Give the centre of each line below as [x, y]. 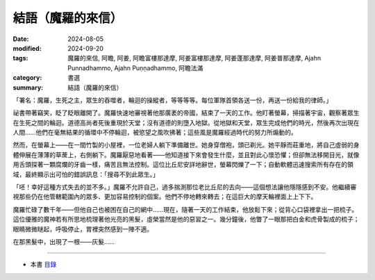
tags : [20, 58]
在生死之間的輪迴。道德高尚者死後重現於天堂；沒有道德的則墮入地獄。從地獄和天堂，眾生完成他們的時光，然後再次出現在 [186, 122]
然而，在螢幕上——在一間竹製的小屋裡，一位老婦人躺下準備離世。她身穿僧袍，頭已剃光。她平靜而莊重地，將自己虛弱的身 [186, 145]
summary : [28, 88]
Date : [21, 39]
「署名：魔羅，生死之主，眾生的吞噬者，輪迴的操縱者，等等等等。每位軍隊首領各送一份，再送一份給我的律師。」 [173, 100]
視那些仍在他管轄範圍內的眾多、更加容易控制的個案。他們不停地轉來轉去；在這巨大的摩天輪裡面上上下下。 [165, 197]
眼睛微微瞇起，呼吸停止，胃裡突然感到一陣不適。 [83, 229]
